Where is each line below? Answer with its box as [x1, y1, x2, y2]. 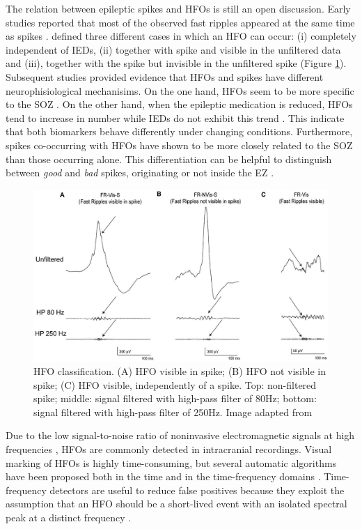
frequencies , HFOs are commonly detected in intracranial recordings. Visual [6, 442, 332, 457]
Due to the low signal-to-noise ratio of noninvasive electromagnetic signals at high [6, 428, 355, 443]
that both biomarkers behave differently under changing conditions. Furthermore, [6, 124, 353, 139]
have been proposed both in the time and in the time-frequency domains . [6, 469, 321, 484]
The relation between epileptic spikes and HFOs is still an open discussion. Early [6, 1, 351, 15]
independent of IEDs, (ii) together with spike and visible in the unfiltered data [6, 42, 341, 56]
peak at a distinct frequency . [6, 510, 132, 525]
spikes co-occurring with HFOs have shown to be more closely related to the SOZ [6, 137, 353, 152]
